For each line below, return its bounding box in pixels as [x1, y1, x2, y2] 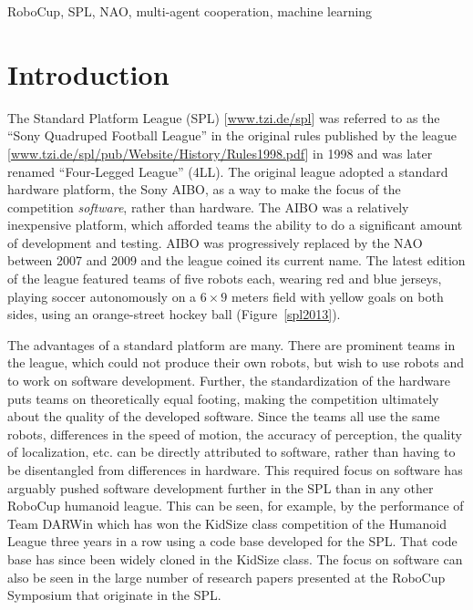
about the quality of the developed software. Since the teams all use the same [7, 407, 440, 426]
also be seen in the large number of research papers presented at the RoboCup [7, 567, 446, 586]
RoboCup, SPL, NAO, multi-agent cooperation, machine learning [7, 2, 373, 20]
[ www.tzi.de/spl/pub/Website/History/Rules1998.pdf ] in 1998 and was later [7, 143, 433, 162]
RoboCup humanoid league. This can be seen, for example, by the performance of [7, 496, 464, 515]
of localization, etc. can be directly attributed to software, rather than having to [7, 442, 456, 461]
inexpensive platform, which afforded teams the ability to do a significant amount [7, 215, 463, 234]
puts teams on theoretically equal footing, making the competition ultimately [7, 388, 439, 408]
